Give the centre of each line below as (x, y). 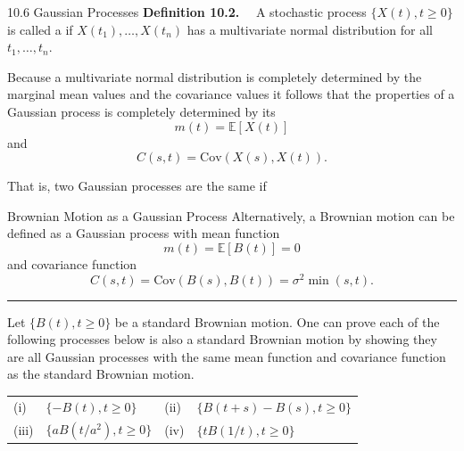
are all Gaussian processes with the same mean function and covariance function (227, 356)
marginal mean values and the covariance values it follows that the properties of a (231, 94)
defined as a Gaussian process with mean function (144, 233)
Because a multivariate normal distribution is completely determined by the (215, 76)
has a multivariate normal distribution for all (310, 29)
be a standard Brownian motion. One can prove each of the (277, 321)
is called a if (40, 29)
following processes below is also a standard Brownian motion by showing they (222, 339)
